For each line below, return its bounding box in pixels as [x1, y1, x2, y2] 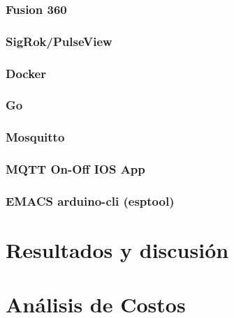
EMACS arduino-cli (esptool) [6, 192, 175, 209]
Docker [6, 64, 46, 82]
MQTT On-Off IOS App [6, 160, 145, 178]
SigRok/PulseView [6, 32, 112, 50]
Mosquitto [6, 128, 65, 146]
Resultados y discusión [6, 236, 229, 264]
